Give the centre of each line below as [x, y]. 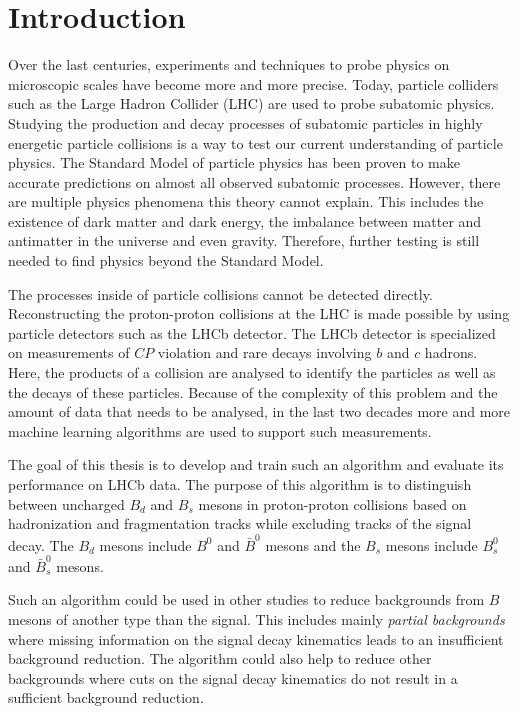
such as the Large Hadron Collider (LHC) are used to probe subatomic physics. [251, 103]
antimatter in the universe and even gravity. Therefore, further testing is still [244, 240]
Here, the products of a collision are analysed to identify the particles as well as [252, 372]
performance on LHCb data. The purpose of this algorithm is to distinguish [240, 484]
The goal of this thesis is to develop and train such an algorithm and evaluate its [256, 464]
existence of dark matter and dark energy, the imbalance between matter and [245, 220]
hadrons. [451, 352]
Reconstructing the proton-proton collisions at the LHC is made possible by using [259, 313]
